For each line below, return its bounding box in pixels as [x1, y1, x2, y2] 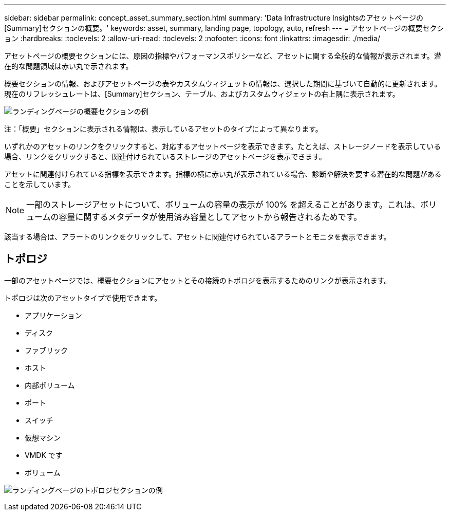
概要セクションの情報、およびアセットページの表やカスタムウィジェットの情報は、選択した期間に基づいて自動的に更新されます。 [4, 79, 442, 88]
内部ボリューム [25, 380, 75, 390]
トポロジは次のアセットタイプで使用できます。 [4, 293, 162, 302]
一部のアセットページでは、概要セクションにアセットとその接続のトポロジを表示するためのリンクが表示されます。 [4, 275, 391, 285]
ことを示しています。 [4, 180, 76, 189]
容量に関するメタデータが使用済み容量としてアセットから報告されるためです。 [59, 212, 362, 222]
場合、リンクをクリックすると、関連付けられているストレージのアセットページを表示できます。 [4, 152, 326, 161]
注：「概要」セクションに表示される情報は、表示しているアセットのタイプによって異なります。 [4, 124, 323, 133]
